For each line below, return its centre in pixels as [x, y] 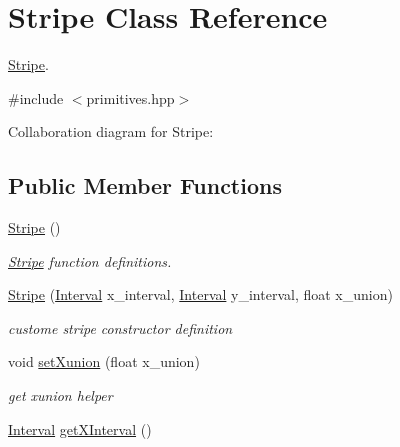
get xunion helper [60, 395]
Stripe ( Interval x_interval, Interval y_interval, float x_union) [200, 294]
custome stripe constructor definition [120, 327]
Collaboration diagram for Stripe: [111, 131]
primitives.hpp [130, 97]
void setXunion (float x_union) [104, 361]
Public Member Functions [145, 185]
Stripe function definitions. [90, 260]
